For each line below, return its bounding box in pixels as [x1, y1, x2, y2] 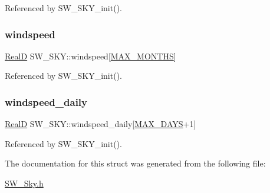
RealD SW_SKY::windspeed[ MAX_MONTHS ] [5, 49, 176, 62]
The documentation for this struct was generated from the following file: [5, 157, 266, 169]
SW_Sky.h [5, 177, 44, 189]
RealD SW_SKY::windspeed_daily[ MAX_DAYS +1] [5, 118, 196, 130]
